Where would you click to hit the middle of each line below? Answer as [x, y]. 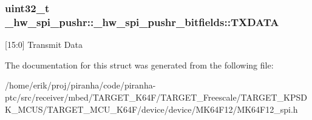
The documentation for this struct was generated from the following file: [139, 65]
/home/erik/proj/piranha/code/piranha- [80, 85]
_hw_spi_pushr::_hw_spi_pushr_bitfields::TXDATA [142, 22]
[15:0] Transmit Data [44, 45]
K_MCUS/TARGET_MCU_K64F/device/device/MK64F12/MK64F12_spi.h [151, 109]
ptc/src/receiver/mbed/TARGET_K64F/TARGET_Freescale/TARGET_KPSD [156, 97]
